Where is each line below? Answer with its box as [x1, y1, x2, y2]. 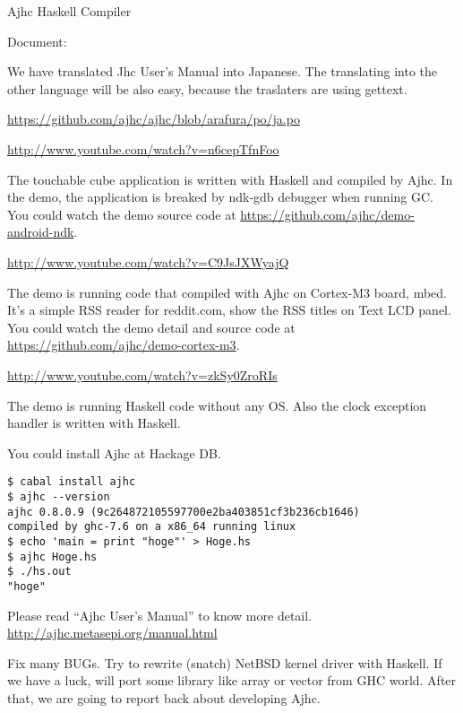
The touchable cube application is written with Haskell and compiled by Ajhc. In [7, 170, 453, 188]
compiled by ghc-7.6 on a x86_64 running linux [7, 520, 296, 534]
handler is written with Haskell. [7, 413, 181, 432]
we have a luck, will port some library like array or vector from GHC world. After [7, 671, 457, 690]
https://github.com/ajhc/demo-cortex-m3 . [7, 335, 240, 354]
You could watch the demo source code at [7, 204, 236, 223]
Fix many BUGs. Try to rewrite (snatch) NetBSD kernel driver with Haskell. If [7, 653, 442, 672]
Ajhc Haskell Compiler [7, 2, 132, 20]
